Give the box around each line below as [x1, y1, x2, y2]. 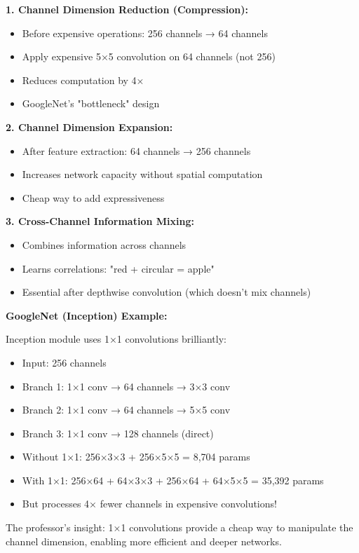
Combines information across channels [22, 237, 187, 252]
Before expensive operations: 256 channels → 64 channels [22, 25, 268, 40]
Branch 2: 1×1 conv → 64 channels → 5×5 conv [22, 402, 231, 417]
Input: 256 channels [22, 355, 107, 369]
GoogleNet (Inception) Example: [6, 308, 168, 322]
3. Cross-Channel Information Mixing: [6, 214, 194, 228]
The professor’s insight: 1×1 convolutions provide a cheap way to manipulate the [6, 520, 353, 535]
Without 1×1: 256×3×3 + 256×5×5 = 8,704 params [22, 449, 250, 464]
